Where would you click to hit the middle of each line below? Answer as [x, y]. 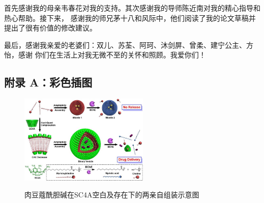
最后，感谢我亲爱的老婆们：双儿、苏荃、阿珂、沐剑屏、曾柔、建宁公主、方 [129, 45]
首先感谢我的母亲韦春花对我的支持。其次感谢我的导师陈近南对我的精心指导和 [132, 8]
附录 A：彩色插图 [48, 82]
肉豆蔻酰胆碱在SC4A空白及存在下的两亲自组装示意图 [112, 195]
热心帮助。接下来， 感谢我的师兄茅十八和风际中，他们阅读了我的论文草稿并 [130, 18]
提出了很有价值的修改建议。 [50, 28]
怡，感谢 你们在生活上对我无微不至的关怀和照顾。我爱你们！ [105, 55]
